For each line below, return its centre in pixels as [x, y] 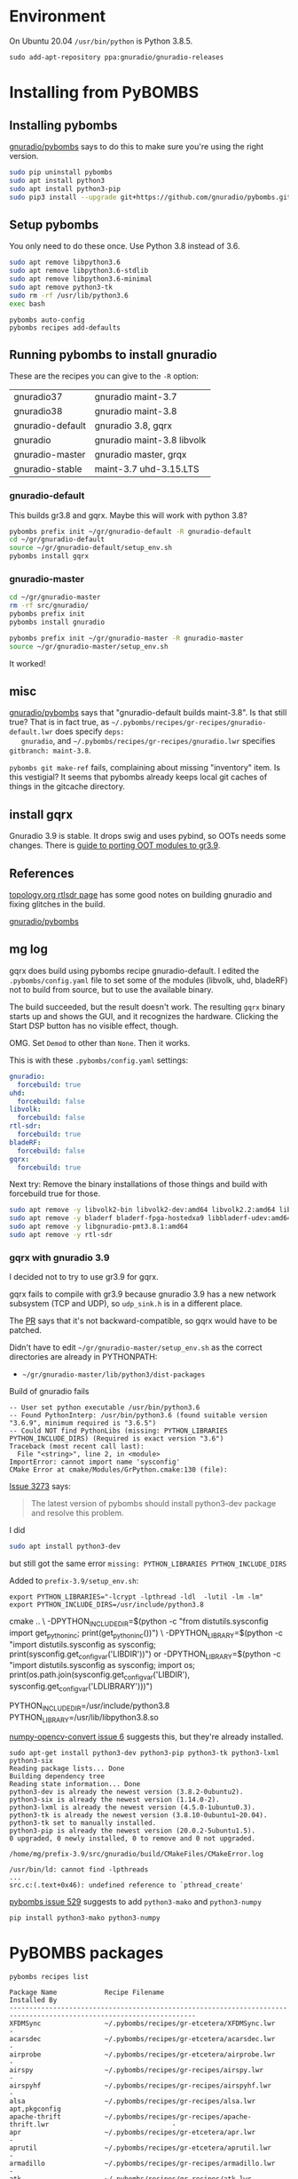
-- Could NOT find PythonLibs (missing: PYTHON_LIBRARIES [118, 1431]
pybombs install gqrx [49, 556]
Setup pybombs [54, 224]
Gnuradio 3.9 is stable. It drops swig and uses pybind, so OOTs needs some [148, 836]
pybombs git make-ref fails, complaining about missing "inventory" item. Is [145, 768]
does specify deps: [90, 731]
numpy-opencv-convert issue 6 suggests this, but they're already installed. [146, 1736]
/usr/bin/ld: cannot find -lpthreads [79, 1869]
